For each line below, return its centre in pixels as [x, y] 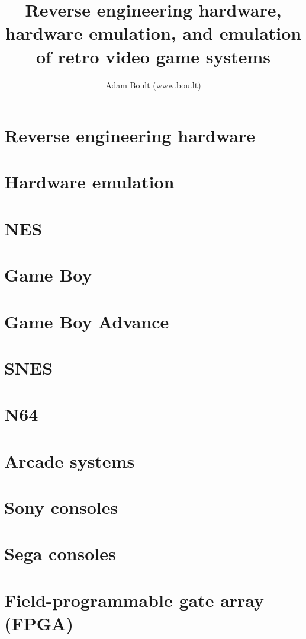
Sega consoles [60, 553]
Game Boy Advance [87, 321]
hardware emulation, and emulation [153, 33]
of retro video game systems [153, 56]
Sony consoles [61, 507]
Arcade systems [70, 460]
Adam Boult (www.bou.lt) [153, 84]
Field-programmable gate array [134, 600]
